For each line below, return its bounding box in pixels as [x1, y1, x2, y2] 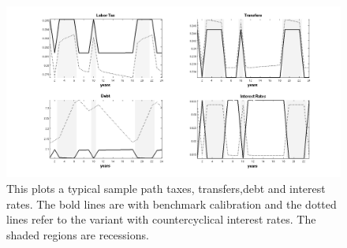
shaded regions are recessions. [6, 226, 149, 242]
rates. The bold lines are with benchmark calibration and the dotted [6, 195, 337, 212]
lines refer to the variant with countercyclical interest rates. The [6, 211, 316, 228]
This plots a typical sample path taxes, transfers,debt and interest [6, 180, 326, 196]
